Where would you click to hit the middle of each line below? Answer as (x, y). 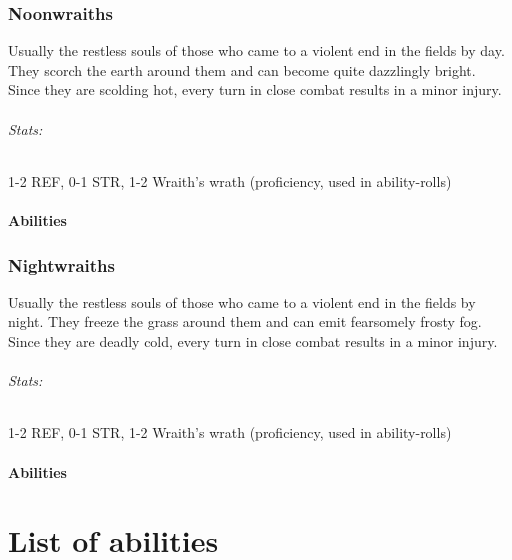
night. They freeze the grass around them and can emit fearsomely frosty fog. (245, 321)
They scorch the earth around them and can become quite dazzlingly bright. (242, 69)
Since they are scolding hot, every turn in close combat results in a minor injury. (255, 89)
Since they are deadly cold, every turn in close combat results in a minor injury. (253, 340)
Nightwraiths (61, 264)
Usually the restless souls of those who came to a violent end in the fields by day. (256, 50)
